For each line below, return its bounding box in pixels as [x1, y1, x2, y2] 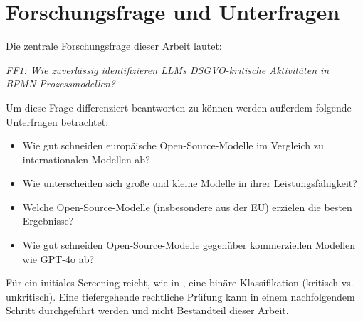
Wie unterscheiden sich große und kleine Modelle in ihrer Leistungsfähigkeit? [22, 176, 357, 190]
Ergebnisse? [22, 213, 74, 228]
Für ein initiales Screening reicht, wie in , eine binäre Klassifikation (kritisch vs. [6, 275, 354, 290]
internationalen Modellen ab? [22, 151, 150, 166]
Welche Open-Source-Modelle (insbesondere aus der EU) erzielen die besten [22, 199, 352, 214]
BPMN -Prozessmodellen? [6, 76, 115, 91]
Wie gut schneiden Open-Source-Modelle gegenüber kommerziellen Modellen [22, 237, 356, 252]
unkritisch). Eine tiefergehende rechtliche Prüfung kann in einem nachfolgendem [6, 289, 355, 304]
